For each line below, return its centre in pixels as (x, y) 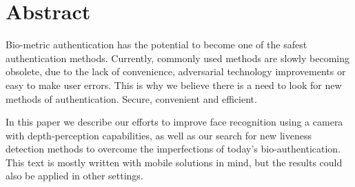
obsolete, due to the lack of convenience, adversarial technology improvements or (176, 71)
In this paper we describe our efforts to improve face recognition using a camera (174, 122)
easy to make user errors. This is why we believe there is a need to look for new (174, 85)
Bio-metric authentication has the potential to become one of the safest (156, 45)
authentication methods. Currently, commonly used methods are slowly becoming (177, 58)
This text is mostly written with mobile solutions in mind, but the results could (174, 162)
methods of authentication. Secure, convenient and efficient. (131, 98)
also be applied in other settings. (74, 176)
